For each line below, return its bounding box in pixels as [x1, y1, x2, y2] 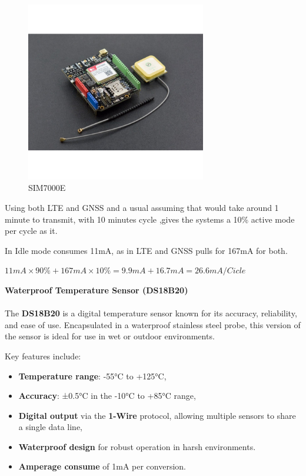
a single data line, [18, 421, 82, 433]
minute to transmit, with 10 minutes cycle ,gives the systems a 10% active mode [5, 213, 295, 225]
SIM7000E [28, 181, 66, 194]
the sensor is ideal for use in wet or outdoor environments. [5, 330, 215, 342]
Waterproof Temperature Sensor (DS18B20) [5, 283, 188, 296]
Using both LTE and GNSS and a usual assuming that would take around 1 [5, 201, 279, 213]
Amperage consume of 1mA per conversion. [18, 460, 187, 472]
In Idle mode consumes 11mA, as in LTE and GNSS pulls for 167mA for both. [5, 244, 288, 256]
